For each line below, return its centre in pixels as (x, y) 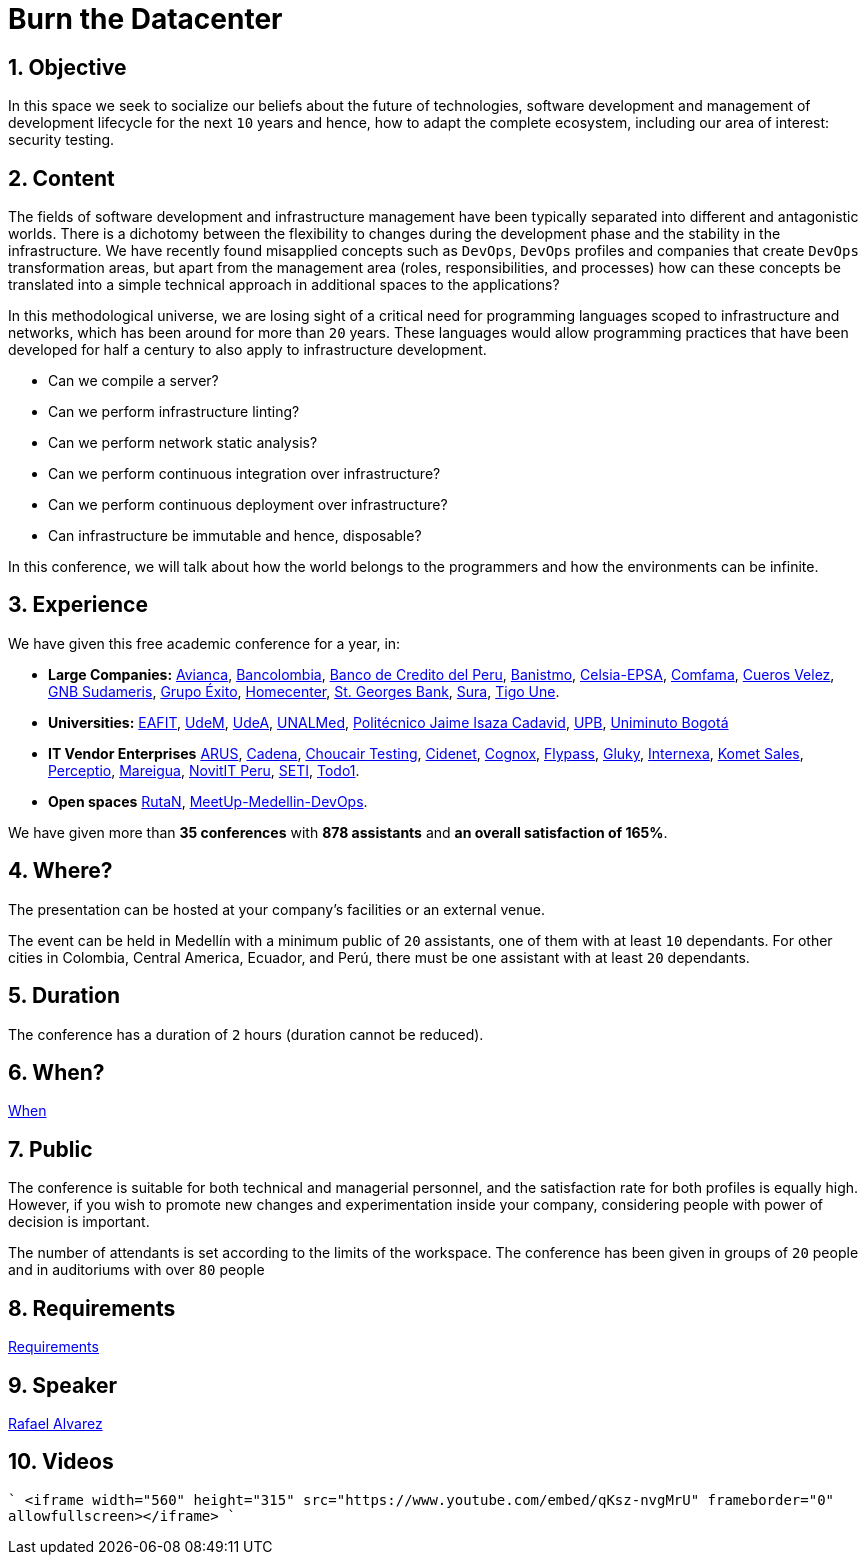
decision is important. (79, 1222)
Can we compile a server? (133, 381)
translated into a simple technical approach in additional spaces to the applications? (284, 285)
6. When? (56, 1072)
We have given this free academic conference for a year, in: (204, 643)
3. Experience (78, 605)
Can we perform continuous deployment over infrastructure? (248, 505)
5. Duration (64, 996)
